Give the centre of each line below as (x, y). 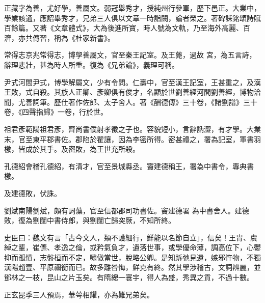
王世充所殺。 (118, 149)
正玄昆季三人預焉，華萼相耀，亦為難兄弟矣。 (79, 294)
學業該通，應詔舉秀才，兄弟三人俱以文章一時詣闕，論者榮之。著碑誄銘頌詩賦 (132, 18)
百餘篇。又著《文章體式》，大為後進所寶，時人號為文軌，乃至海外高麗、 (124, 28)
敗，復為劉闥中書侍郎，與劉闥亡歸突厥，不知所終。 (90, 220)
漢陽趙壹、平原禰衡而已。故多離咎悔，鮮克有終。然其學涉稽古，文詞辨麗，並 (132, 267)
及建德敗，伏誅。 (33, 193)
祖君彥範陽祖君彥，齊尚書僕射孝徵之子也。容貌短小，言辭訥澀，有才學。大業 (132, 129)
